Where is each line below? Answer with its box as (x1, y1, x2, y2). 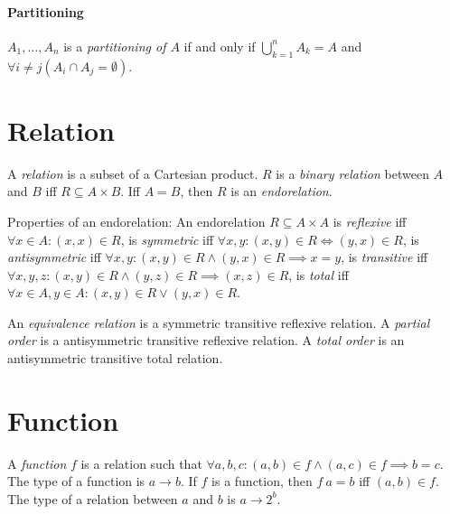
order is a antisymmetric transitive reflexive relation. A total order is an (7, 331, 405, 350)
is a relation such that (80, 453, 202, 472)
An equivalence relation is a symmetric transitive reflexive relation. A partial (7, 313, 430, 332)
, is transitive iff (341, 248, 428, 266)
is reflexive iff (333, 211, 407, 230)
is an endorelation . (230, 182, 333, 201)
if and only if (183, 36, 256, 55)
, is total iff (288, 265, 349, 284)
